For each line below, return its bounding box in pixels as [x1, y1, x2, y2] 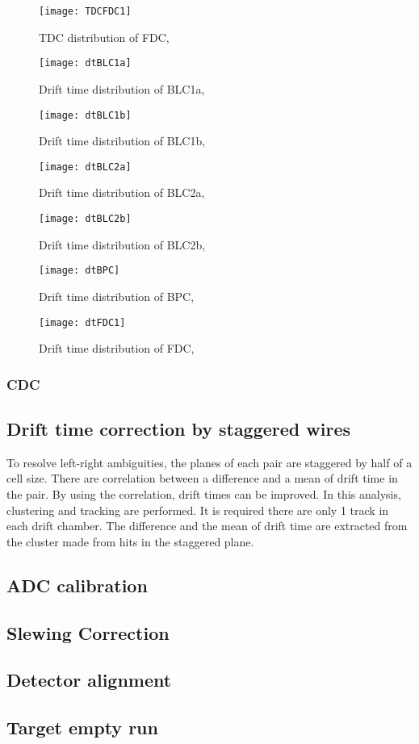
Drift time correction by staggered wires [6, 416, 351, 441]
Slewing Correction [6, 620, 170, 645]
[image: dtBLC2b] [39, 213, 132, 224]
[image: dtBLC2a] [39, 161, 132, 173]
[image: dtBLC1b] [39, 109, 132, 121]
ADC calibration [6, 572, 148, 597]
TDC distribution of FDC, [39, 28, 170, 45]
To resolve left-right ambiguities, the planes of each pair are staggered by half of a [6, 454, 413, 470]
